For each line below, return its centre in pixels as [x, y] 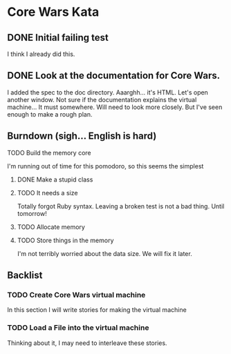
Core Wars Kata [53, 12]
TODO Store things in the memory [65, 240]
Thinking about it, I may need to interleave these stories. [87, 343]
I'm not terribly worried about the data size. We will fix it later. [104, 253]
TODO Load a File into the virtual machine [78, 328]
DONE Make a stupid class [55, 179]
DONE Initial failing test [58, 38]
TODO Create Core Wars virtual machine [76, 295]
